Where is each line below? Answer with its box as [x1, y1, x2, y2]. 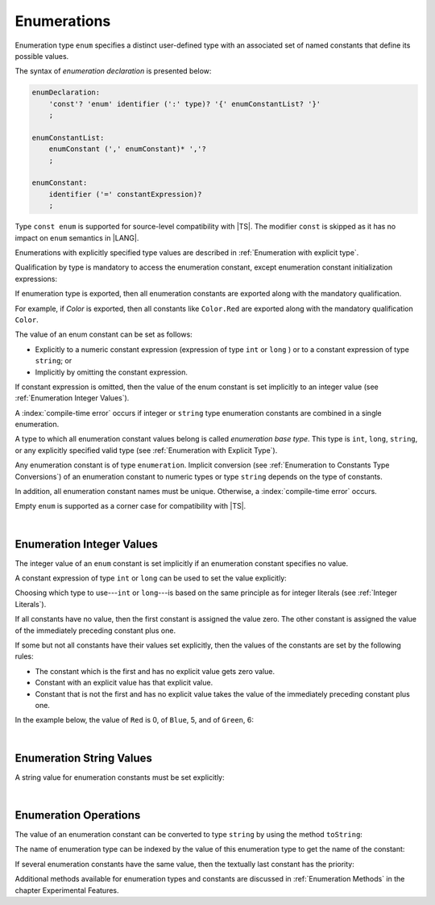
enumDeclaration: [31, 88, 101, 97]
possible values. [14, 51, 69, 61]
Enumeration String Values [14, 751, 153, 765]
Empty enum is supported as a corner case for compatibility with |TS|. [14, 501, 246, 511]
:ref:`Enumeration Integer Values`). [14, 393, 130, 403]
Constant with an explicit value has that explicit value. [35, 678, 213, 688]
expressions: [14, 274, 58, 283]
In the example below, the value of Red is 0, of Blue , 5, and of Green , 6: [14, 715, 254, 725]
